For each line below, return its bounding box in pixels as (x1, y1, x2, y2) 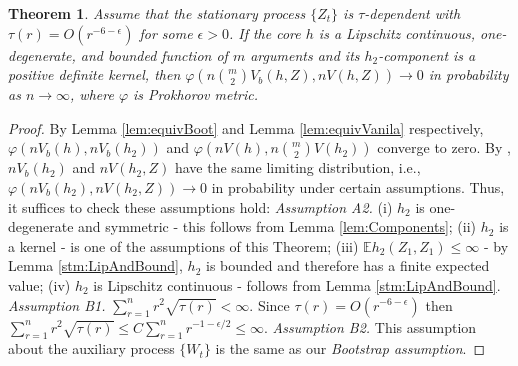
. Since (249, 294, 290, 315)
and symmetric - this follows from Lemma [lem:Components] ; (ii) (78, 216, 477, 237)
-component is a (378, 44, 476, 65)
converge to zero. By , (377, 137, 511, 158)
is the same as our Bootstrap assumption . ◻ (215, 338, 486, 359)
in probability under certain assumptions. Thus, (211, 176, 505, 197)
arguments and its (250, 44, 360, 65)
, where (70, 84, 114, 105)
